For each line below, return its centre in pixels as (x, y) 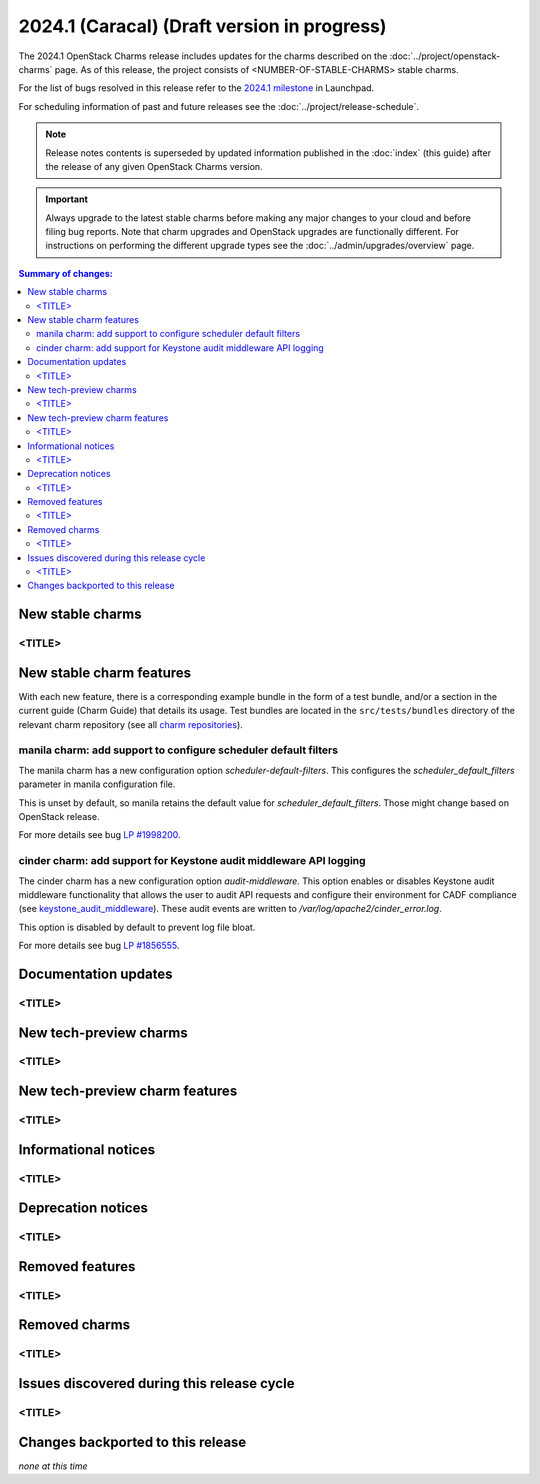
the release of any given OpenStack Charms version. (154, 166)
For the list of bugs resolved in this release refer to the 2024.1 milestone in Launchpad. (196, 88)
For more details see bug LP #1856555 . (99, 946)
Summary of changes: (66, 273)
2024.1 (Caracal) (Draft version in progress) (202, 26)
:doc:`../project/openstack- (445, 56)
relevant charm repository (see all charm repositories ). (131, 724)
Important (67, 199)
